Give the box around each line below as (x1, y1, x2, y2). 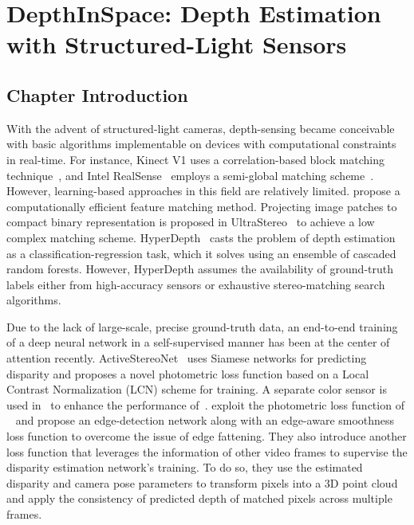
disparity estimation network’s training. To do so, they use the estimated (6, 459, 363, 476)
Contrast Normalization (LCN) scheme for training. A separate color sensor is (6, 381, 387, 398)
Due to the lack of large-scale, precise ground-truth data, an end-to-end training (6, 318, 398, 335)
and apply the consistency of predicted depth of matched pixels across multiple (6, 490, 392, 507)
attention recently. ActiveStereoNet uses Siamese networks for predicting (6, 350, 367, 366)
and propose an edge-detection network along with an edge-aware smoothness (15, 412, 395, 429)
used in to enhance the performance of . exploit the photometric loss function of (6, 396, 404, 413)
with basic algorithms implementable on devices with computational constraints (6, 135, 396, 152)
